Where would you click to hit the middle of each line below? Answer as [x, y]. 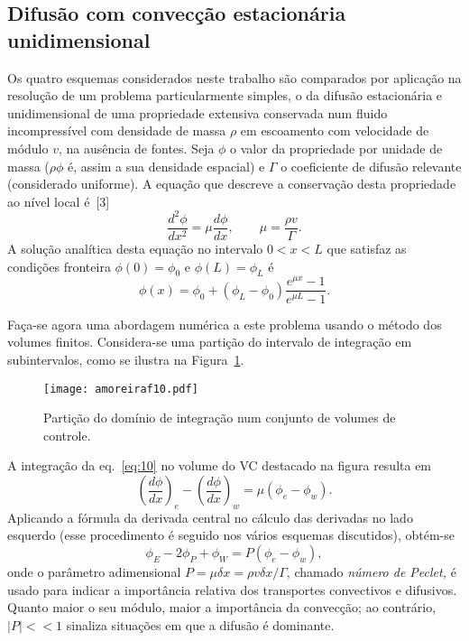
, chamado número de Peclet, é [371, 571]
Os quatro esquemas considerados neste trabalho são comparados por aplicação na [234, 77]
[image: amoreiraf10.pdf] [121, 389]
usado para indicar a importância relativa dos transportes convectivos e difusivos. [232, 589]
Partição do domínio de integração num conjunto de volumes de [220, 418]
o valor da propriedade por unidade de [336, 148]
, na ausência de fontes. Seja [136, 148]
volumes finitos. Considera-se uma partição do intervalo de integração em [210, 342]
